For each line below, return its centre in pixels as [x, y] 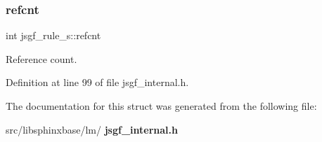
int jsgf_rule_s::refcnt [53, 35]
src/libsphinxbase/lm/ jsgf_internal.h [92, 129]
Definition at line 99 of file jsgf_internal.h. [97, 82]
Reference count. [41, 58]
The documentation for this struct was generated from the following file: [161, 106]
